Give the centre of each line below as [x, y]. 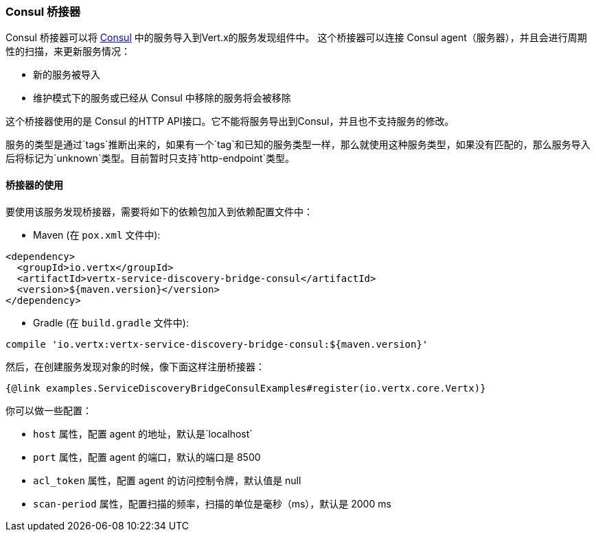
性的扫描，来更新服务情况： [68, 51]
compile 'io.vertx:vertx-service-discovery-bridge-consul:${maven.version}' [217, 344]
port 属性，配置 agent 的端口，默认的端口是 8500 [147, 457]
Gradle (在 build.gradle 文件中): [111, 322]
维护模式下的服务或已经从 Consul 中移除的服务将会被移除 [162, 98]
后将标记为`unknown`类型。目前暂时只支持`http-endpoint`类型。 [150, 158]
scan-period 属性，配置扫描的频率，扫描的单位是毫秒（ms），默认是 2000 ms [212, 503]
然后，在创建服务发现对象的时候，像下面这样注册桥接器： [135, 366]
